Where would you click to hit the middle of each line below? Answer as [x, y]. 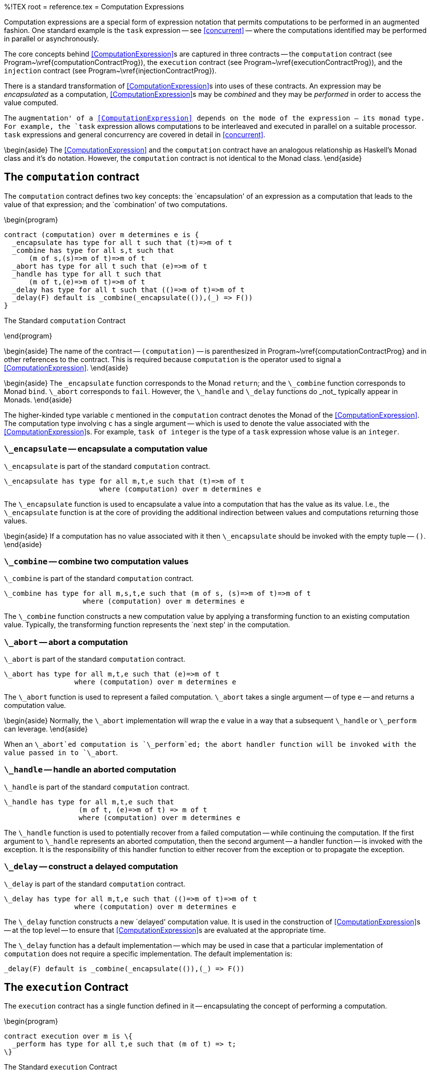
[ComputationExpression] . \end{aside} [66, 368]
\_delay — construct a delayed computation [91, 867]
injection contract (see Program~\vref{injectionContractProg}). [110, 71]
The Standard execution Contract [61, 1067]
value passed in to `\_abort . [61, 753]
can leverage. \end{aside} [46, 729]
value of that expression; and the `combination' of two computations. [116, 204]
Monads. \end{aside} [38, 399]
